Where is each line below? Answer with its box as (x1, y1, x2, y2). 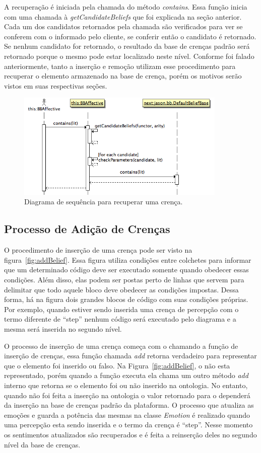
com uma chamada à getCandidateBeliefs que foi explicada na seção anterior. (4, 11, 242, 22)
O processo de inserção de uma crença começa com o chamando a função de (4, 340, 238, 351)
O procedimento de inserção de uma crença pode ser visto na (4, 245, 192, 255)
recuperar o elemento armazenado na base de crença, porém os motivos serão (4, 70, 242, 81)
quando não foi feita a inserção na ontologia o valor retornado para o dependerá (4, 390, 250, 400)
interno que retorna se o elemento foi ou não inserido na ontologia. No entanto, (4, 380, 248, 390)
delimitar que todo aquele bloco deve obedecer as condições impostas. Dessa (4, 284, 239, 294)
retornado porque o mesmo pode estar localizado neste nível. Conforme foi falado (4, 50, 254, 61)
